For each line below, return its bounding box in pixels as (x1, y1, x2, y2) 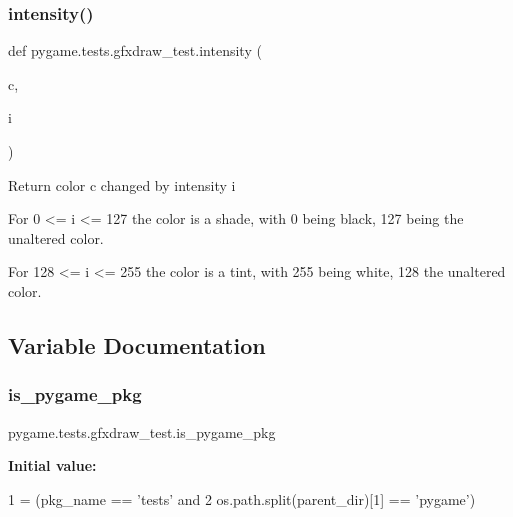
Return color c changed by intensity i (8, 174, 236, 195)
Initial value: (8, 455, 97, 476)
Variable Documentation (8, 329, 266, 360)
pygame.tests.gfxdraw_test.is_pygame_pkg (8, 421, 276, 442)
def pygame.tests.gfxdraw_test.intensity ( (8, 40, 262, 61)
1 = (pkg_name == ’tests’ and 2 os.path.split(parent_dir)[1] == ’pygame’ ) (8, 488, 476, 509)
